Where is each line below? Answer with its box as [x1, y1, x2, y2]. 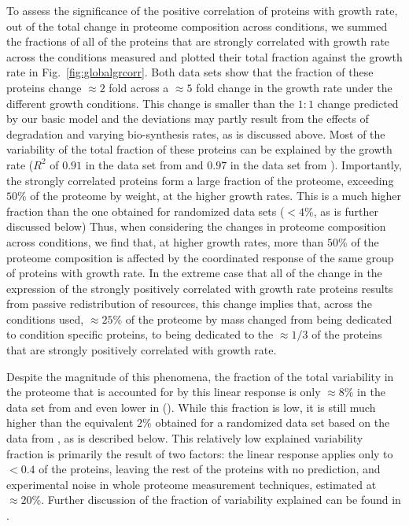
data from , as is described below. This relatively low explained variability [6, 430, 363, 446]
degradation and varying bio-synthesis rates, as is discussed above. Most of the [6, 125, 385, 142]
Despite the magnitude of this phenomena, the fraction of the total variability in [6, 368, 394, 384]
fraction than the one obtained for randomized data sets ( [6, 202, 285, 219]
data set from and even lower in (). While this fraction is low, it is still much [6, 398, 376, 415]
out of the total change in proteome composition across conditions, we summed [6, 17, 388, 34]
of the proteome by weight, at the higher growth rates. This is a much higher [30, 187, 402, 204]
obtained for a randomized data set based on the [155, 414, 390, 431]
